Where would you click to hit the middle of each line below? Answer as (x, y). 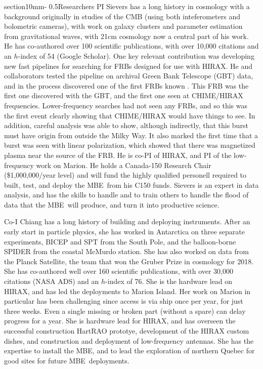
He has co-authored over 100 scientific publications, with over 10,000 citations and (131, 46)
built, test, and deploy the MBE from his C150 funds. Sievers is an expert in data (131, 184)
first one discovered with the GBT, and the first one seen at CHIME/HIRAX (124, 95)
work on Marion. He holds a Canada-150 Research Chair (124, 165)
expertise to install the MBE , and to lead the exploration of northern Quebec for (129, 351)
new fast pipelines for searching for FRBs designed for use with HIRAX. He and (128, 66)
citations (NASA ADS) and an (52, 281)
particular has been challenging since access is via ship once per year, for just (124, 301)
